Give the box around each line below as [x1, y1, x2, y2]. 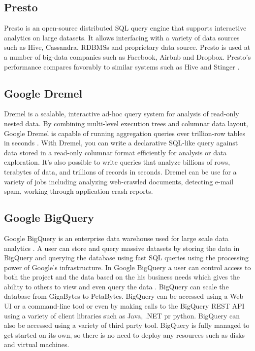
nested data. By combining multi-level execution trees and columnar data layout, [4, 118, 248, 128]
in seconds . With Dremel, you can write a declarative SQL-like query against [4, 138, 238, 148]
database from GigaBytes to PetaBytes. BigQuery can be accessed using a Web [4, 291, 244, 301]
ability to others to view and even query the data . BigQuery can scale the [4, 281, 229, 291]
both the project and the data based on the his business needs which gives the [4, 272, 240, 282]
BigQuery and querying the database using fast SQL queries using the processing [4, 252, 249, 263]
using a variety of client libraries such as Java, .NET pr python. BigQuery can [4, 310, 240, 320]
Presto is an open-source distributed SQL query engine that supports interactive [4, 23, 247, 33]
